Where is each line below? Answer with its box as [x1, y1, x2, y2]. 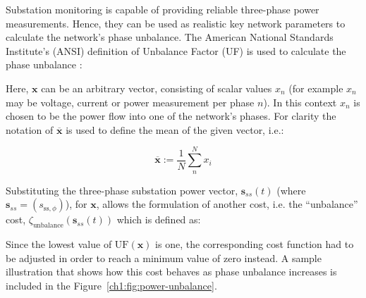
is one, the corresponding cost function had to [155, 236, 354, 251]
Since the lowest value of [6, 236, 112, 251]
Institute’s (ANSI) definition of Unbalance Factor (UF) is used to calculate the [6, 43, 346, 58]
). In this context [263, 94, 337, 109]
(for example [288, 80, 343, 95]
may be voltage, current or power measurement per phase [6, 94, 255, 109]
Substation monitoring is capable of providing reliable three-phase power [6, 2, 319, 16]
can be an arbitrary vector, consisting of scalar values [41, 80, 272, 95]
